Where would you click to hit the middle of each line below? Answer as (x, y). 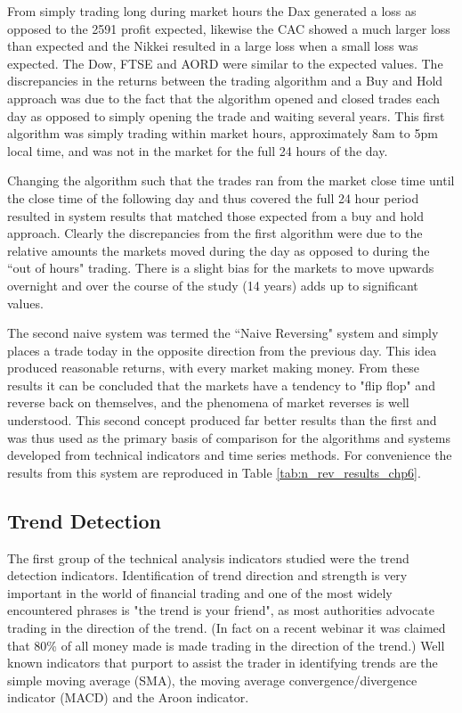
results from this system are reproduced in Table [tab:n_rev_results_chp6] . (214, 472)
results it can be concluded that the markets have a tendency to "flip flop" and (221, 385)
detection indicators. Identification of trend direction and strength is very (207, 575)
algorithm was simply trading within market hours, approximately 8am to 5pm (223, 133)
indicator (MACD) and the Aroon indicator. (128, 697)
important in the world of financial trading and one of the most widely (200, 592)
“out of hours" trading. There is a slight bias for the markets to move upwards (221, 268)
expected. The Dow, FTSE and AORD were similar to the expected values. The (225, 63)
